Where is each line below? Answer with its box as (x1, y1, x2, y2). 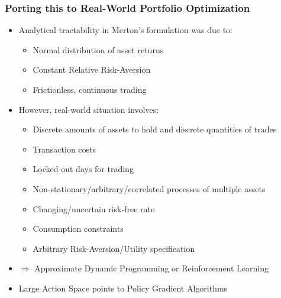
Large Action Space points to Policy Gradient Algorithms (18, 281, 228, 294)
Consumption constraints (33, 222, 124, 235)
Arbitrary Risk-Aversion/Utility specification (33, 242, 195, 254)
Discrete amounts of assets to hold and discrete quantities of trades (33, 123, 277, 135)
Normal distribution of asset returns (33, 43, 164, 56)
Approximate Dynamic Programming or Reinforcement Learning (34, 262, 269, 274)
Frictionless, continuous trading (33, 83, 147, 95)
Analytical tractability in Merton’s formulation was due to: (18, 24, 232, 36)
